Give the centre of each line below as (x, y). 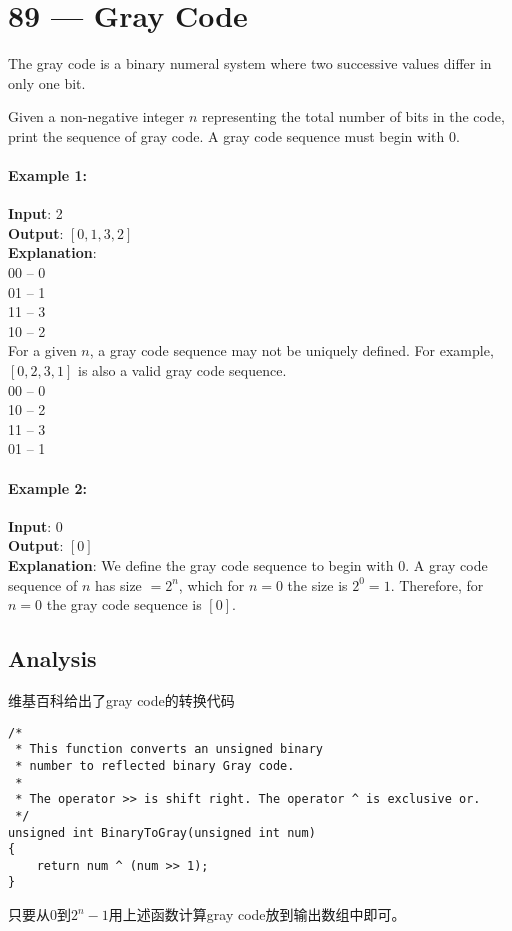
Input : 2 (35, 213)
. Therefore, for (437, 584)
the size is (317, 584)
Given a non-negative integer (96, 116)
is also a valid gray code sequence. (182, 370)
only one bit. (47, 82)
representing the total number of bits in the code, (353, 116)
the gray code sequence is (124, 604)
